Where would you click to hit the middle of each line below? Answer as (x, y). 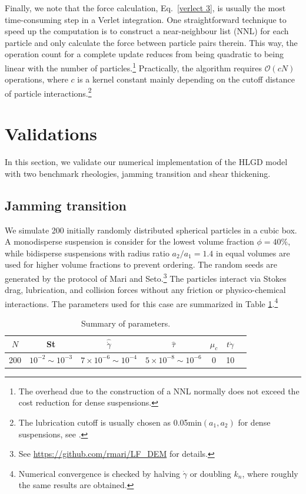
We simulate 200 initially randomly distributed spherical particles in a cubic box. (151, 230)
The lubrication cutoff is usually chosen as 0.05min (110, 422)
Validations (51, 134)
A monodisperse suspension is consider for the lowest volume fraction (129, 241)
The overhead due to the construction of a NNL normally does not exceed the (159, 391)
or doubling (210, 473)
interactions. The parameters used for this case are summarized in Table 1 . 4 (142, 302)
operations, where (36, 79)
